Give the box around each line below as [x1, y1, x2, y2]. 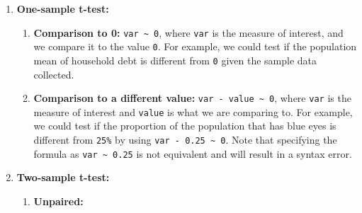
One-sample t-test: [16, 1, 109, 16]
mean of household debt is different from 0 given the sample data [33, 52, 317, 67]
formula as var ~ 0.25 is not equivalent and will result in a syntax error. [33, 146, 352, 161]
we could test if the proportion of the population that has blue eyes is [33, 118, 336, 133]
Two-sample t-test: [16, 170, 110, 185]
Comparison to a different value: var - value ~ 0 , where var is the [33, 91, 351, 105]
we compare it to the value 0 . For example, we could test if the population [33, 39, 357, 54]
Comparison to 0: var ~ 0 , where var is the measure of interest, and [33, 25, 344, 40]
